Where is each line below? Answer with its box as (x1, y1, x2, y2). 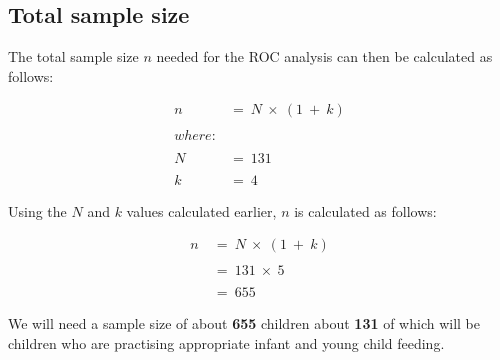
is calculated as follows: (294, 200, 437, 221)
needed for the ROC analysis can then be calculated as (156, 46, 493, 67)
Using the (8, 200, 67, 221)
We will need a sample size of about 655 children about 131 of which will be (8, 313, 481, 334)
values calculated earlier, (126, 200, 277, 221)
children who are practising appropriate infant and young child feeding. (8, 332, 445, 353)
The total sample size (8, 46, 139, 67)
